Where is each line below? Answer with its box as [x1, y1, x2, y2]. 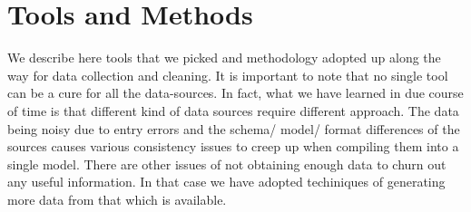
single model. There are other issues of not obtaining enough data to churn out [7, 154, 446, 173]
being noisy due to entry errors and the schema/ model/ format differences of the [7, 119, 460, 138]
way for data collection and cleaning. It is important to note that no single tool [7, 65, 448, 84]
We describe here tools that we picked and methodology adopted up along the [7, 48, 441, 67]
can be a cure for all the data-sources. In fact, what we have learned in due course [7, 83, 464, 102]
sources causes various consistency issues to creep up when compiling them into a [7, 137, 459, 156]
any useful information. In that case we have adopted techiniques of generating [7, 172, 446, 191]
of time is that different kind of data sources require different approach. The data [7, 101, 459, 120]
